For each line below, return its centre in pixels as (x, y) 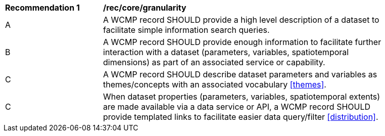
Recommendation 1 (42, 8)
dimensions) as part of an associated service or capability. (214, 62)
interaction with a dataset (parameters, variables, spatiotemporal (226, 52)
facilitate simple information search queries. (186, 30)
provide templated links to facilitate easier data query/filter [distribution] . (241, 117)
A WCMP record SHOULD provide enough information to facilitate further (242, 42)
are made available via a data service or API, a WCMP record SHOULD (237, 107)
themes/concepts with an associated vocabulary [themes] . (215, 84)
